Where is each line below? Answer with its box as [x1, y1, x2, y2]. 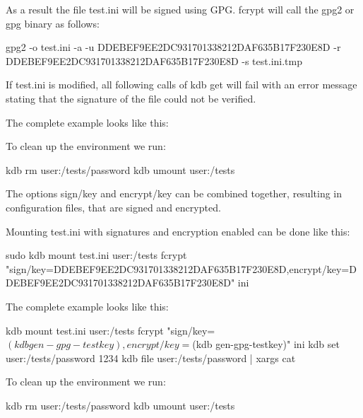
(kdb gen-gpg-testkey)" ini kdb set [192, 337, 340, 352]
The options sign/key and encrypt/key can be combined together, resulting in [6, 186, 343, 201]
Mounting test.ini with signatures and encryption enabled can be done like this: [6, 223, 350, 238]
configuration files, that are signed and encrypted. [6, 199, 221, 214]
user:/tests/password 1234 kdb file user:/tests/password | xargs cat [6, 350, 296, 365]
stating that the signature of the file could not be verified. [6, 91, 256, 105]
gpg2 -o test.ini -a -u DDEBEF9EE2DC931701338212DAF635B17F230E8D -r [6, 40, 341, 54]
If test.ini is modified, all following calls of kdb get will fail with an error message [6, 77, 357, 92]
